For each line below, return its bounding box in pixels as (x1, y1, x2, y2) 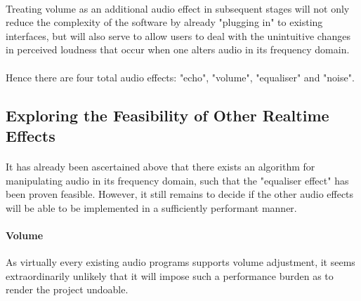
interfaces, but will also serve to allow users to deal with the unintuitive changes (6, 28, 350, 43)
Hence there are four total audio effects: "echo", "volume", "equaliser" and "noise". (6, 69, 355, 84)
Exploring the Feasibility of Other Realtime (6, 104, 329, 126)
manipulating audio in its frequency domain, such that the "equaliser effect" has (6, 173, 349, 187)
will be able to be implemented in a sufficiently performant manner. (6, 200, 297, 215)
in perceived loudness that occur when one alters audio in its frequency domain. (6, 42, 350, 57)
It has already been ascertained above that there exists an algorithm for (6, 159, 315, 173)
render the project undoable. (6, 282, 129, 297)
